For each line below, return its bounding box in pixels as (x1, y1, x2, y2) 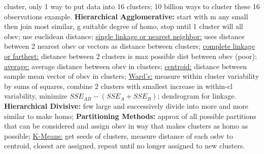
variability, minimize (4, 90, 68, 101)
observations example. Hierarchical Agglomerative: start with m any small (4, 11, 248, 21)
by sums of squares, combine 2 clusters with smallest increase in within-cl (4, 80, 233, 91)
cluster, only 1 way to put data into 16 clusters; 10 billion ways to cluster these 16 (4, 1, 260, 11)
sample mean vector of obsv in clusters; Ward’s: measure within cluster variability (4, 71, 259, 81)
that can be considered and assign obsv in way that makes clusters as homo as (4, 120, 248, 131)
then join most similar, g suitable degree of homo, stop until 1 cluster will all (4, 21, 243, 32)
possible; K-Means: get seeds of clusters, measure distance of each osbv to (4, 130, 233, 141)
